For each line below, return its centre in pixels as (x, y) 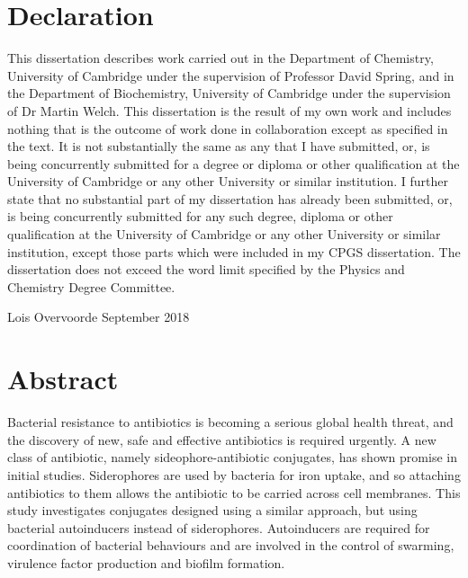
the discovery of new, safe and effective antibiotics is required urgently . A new (222, 439)
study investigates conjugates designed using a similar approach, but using (212, 510)
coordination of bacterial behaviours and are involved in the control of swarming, (231, 545)
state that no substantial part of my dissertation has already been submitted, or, (230, 198)
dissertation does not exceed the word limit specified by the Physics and (206, 269)
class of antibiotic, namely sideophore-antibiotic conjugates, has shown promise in (232, 457)
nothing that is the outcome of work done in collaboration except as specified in (228, 128)
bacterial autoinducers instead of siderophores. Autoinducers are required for (219, 527)
